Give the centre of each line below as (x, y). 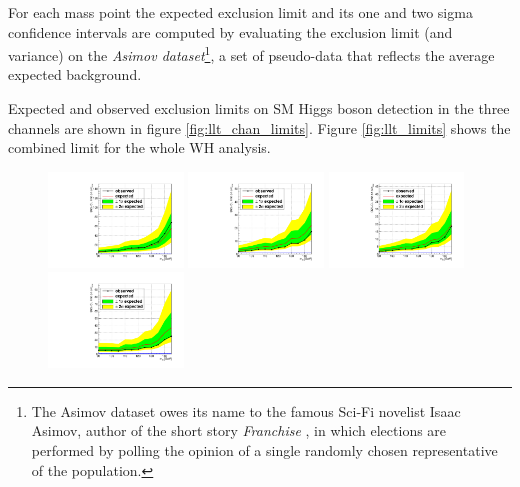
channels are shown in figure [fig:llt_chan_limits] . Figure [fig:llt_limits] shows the (259, 127)
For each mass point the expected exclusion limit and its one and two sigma (240, 12)
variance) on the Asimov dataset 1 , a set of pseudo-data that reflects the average (251, 53)
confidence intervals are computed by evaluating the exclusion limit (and (230, 31)
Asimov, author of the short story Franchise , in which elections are (239, 430)
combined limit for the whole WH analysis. (139, 147)
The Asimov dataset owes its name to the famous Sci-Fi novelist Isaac (246, 410)
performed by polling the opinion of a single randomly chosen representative (264, 449)
